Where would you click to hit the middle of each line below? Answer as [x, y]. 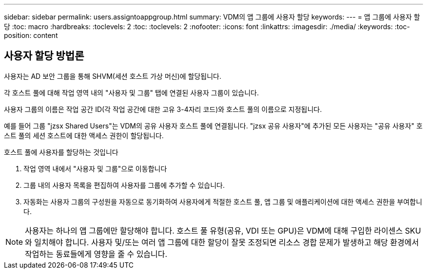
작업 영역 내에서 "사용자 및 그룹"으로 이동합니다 [95, 168]
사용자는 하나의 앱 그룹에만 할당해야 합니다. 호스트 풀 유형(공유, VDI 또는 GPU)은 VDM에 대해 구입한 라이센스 [214, 230]
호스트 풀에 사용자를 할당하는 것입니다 [61, 152]
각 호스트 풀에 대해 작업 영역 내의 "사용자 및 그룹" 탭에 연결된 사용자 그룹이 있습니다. [131, 92]
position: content [31, 35]
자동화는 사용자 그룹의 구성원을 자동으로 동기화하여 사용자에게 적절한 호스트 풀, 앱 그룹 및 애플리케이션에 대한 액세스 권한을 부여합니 [223, 201]
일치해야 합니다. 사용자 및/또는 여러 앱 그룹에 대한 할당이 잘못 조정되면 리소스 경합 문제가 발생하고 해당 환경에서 [227, 242]
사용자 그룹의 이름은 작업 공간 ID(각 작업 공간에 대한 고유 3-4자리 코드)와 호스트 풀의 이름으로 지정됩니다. [163, 109]
